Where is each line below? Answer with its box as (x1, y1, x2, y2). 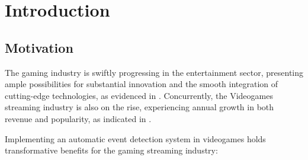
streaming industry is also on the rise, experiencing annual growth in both (5, 101, 274, 113)
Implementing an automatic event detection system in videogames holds (5, 132, 266, 145)
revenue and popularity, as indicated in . (5, 112, 152, 124)
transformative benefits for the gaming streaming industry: (5, 144, 218, 156)
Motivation (5, 38, 73, 56)
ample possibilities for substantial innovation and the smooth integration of (5, 78, 278, 90)
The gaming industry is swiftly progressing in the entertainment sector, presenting (5, 66, 303, 78)
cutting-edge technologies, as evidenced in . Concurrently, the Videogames (5, 89, 273, 101)
